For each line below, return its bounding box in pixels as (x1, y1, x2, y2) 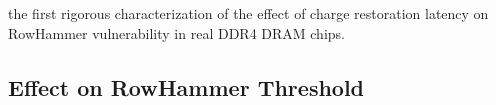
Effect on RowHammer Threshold (8, 71, 365, 102)
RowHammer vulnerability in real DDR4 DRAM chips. (8, 22, 345, 43)
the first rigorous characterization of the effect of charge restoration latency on (8, 3, 489, 24)
